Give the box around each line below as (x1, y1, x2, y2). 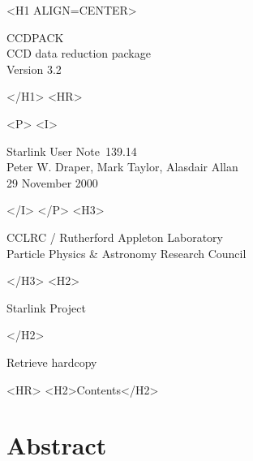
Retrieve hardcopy (6, 353, 97, 370)
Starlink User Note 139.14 (6, 142, 137, 159)
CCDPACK (6, 28, 64, 45)
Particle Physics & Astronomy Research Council (6, 244, 247, 261)
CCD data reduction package (6, 45, 151, 62)
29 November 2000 (6, 174, 98, 191)
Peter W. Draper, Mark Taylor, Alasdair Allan (6, 158, 238, 175)
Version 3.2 (6, 60, 62, 77)
